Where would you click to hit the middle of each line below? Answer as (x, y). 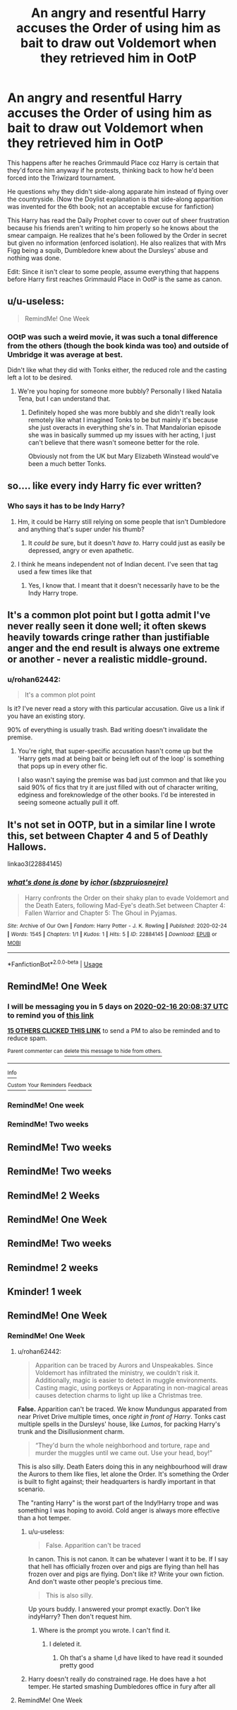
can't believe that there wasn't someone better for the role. (114, 443)
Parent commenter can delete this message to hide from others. (85, 1051)
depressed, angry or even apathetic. (81, 550)
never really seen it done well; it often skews (107, 626)
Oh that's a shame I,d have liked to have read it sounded (141, 1658)
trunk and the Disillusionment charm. (71, 1431)
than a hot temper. (44, 1517)
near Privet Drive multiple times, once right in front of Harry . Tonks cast (122, 1416)
